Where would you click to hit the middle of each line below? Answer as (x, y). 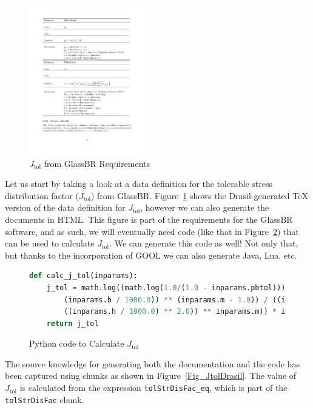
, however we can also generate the (205, 207)
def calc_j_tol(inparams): (83, 276)
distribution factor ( (42, 195)
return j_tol (72, 323)
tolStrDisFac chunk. (45, 399)
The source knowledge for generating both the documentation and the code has (152, 363)
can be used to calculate (50, 243)
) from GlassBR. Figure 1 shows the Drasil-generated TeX (199, 195)
